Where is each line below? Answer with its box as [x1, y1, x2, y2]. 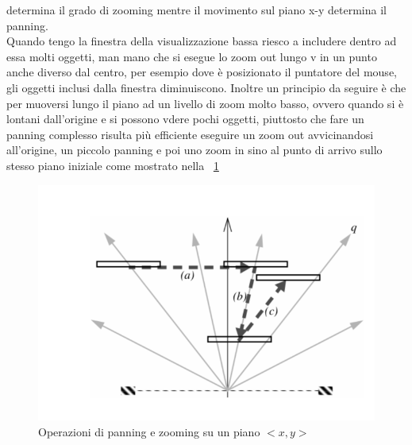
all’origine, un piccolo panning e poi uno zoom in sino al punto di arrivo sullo [6, 141, 383, 158]
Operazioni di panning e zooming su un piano [38, 423, 260, 439]
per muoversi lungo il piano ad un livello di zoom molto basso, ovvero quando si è [6, 95, 404, 111]
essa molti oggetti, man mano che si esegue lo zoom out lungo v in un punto [6, 48, 377, 64]
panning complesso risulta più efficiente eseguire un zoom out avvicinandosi [6, 126, 374, 142]
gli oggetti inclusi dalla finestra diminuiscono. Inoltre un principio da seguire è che [6, 79, 406, 95]
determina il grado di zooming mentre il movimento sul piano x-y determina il [6, 2, 387, 17]
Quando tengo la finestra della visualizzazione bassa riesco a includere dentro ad [6, 33, 397, 49]
